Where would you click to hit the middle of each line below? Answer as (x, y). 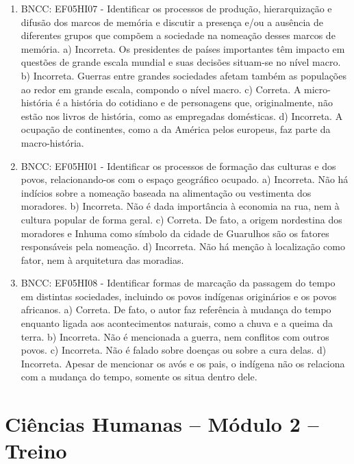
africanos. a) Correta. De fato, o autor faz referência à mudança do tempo (176, 309)
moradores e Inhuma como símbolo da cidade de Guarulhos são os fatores (175, 233)
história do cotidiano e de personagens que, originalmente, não (202, 102)
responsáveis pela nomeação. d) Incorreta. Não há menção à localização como (183, 246)
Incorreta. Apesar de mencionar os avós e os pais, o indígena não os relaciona (183, 363)
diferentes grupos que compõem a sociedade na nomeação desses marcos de (178, 35)
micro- (317, 89)
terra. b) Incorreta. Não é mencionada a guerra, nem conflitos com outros (175, 336)
